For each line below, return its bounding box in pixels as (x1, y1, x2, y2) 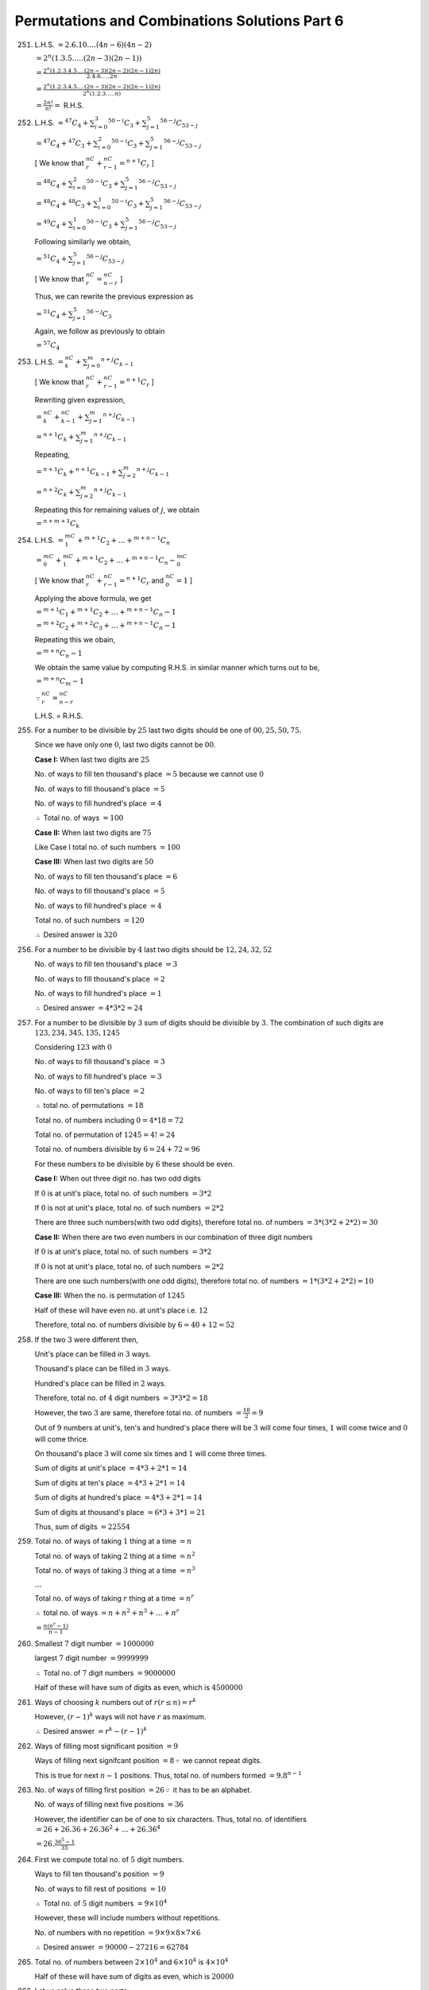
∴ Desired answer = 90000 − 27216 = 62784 (36, 1942, 190, 1952)
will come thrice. (34, 1434, 89, 1444)
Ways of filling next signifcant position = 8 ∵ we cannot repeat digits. (34, 1756, 262, 1766)
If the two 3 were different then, (34, 1334, 139, 1344)
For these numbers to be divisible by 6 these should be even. (34, 1159, 234, 1169)
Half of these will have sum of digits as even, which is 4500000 (34, 1683, 243, 1692)
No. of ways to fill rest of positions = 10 (34, 1883, 167, 1894)
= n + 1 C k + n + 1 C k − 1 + (36, 466, 118, 478)
